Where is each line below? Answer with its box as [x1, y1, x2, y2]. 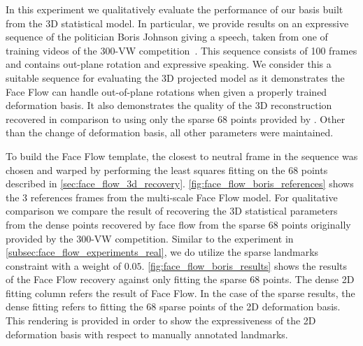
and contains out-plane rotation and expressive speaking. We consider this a [6, 57, 332, 71]
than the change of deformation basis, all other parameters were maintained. [6, 125, 334, 140]
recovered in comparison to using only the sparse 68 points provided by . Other [6, 111, 346, 126]
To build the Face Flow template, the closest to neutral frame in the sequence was [6, 148, 358, 163]
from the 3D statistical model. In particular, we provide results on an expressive [6, 15, 349, 30]
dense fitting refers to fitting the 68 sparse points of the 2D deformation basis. [6, 299, 341, 314]
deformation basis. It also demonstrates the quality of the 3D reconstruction [6, 98, 332, 113]
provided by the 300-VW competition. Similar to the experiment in [6, 231, 294, 245]
